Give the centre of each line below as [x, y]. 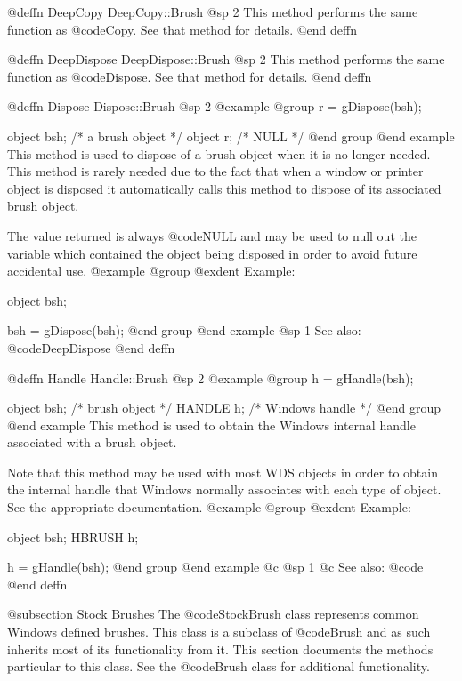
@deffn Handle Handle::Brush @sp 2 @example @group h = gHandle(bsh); [211, 377]
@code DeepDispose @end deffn [91, 347]
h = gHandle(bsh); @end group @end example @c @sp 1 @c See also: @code [215, 567]
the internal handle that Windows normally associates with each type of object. [224, 489]
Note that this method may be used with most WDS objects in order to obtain [223, 472]
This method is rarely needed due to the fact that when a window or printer [215, 171]
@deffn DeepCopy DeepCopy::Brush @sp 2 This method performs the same [213, 12]
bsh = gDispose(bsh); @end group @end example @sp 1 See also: [184, 330]
